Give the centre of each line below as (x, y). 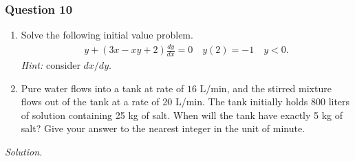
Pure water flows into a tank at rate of (103, 88)
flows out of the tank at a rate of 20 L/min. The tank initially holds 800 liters (185, 101)
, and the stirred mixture (279, 88)
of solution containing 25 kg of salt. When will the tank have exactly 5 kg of (182, 115)
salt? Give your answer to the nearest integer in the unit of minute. (163, 128)
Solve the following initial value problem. (107, 35)
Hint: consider (51, 64)
